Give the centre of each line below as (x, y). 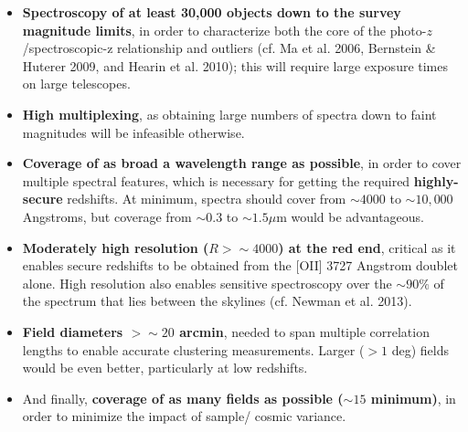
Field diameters (73, 331)
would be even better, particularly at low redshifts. (165, 368)
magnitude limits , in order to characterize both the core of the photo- (224, 30)
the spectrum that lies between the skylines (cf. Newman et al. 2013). (217, 301)
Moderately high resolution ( (116, 247)
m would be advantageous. (351, 216)
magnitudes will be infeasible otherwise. (133, 132)
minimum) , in (413, 398)
